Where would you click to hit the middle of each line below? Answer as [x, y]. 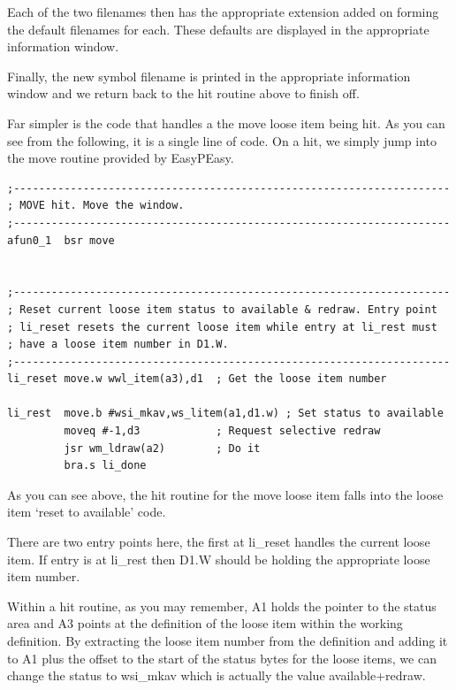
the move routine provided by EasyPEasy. [121, 158]
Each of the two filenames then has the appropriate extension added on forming [223, 11]
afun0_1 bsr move [61, 240]
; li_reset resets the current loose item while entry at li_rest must [222, 327]
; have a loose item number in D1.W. [118, 345]
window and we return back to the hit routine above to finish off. [183, 93]
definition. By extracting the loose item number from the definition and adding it [228, 640]
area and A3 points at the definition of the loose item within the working [205, 623]
